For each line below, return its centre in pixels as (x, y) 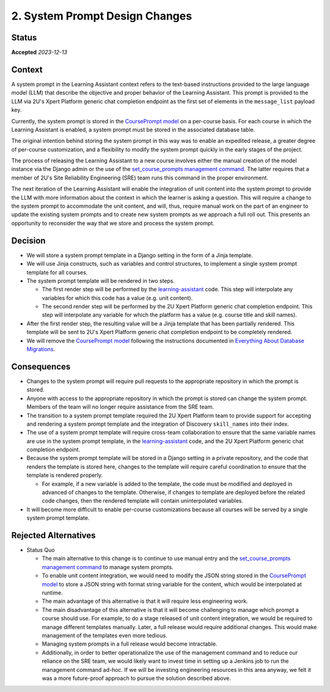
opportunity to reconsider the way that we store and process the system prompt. (113, 223)
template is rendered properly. (65, 475)
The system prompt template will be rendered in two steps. (101, 280)
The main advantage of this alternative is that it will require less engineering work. (145, 601)
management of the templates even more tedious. (105, 636)
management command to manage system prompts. (108, 567)
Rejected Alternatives (53, 535)
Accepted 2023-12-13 (39, 53)
